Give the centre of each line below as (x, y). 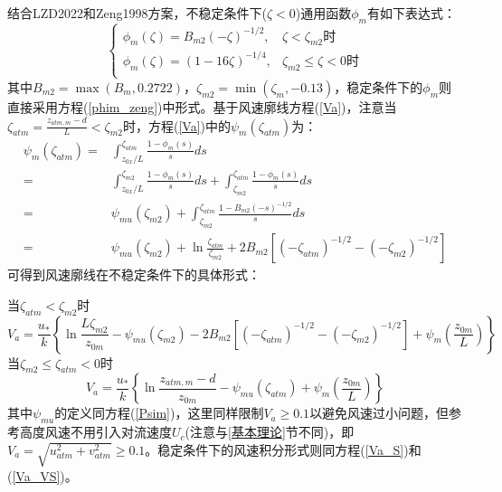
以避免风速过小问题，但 (379, 413)
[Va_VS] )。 (45, 475)
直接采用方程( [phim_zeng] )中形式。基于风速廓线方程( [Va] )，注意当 (202, 106)
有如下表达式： (412, 13)
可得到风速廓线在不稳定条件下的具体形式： (134, 274)
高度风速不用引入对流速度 (95, 432)
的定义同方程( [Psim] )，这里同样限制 (159, 413)
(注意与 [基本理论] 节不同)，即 (270, 432)
